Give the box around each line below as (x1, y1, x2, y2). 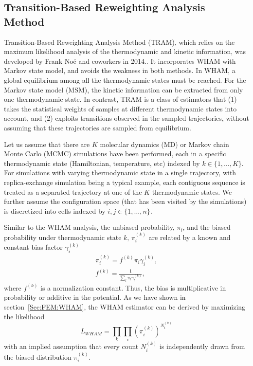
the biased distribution (4, 351, 72, 362)
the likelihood (4, 311, 45, 321)
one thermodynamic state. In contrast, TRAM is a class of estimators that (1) (4, 94, 237, 104)
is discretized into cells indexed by (4, 205, 106, 216)
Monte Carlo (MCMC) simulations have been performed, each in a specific (4, 148, 226, 159)
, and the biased (182, 222, 231, 232)
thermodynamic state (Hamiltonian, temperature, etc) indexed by (4, 158, 200, 168)
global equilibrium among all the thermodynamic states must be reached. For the (4, 74, 246, 85)
